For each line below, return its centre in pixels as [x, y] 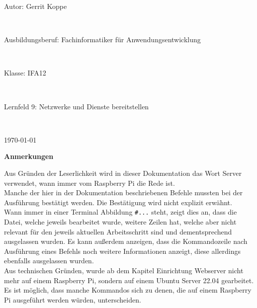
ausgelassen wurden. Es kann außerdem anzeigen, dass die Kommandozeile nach [126, 241]
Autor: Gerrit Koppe [36, 6]
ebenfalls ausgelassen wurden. [49, 261]
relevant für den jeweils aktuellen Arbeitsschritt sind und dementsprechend [118, 231]
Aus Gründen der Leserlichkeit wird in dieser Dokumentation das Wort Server [123, 173]
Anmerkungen [29, 156]
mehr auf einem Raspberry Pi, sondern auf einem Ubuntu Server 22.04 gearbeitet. [129, 280]
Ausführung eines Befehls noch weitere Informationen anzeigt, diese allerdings [122, 251]
